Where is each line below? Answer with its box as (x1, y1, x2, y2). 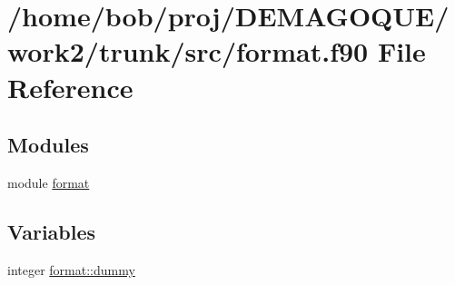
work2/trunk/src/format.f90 (7, 33, 369, 70)
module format (7, 172, 90, 192)
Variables (7, 217, 96, 245)
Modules (7, 131, 89, 159)
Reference (7, 68, 134, 105)
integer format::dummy (7, 260, 135, 279)
